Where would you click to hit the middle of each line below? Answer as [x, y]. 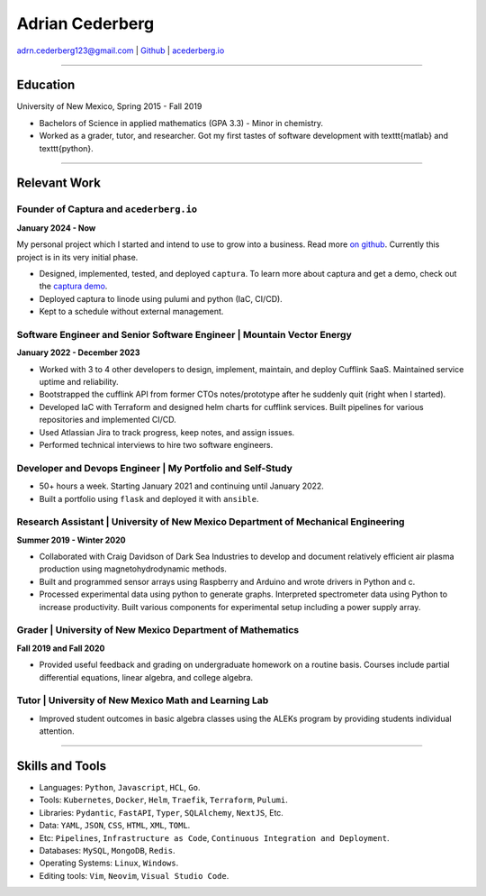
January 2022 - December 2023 [78, 352]
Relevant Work [58, 183]
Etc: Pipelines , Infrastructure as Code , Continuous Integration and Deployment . [215, 837]
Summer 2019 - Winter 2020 [71, 540]
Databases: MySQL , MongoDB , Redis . [107, 850]
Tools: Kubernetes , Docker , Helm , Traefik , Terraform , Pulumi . [163, 800]
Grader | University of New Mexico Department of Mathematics [158, 630]
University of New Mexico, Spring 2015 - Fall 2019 [109, 106]
